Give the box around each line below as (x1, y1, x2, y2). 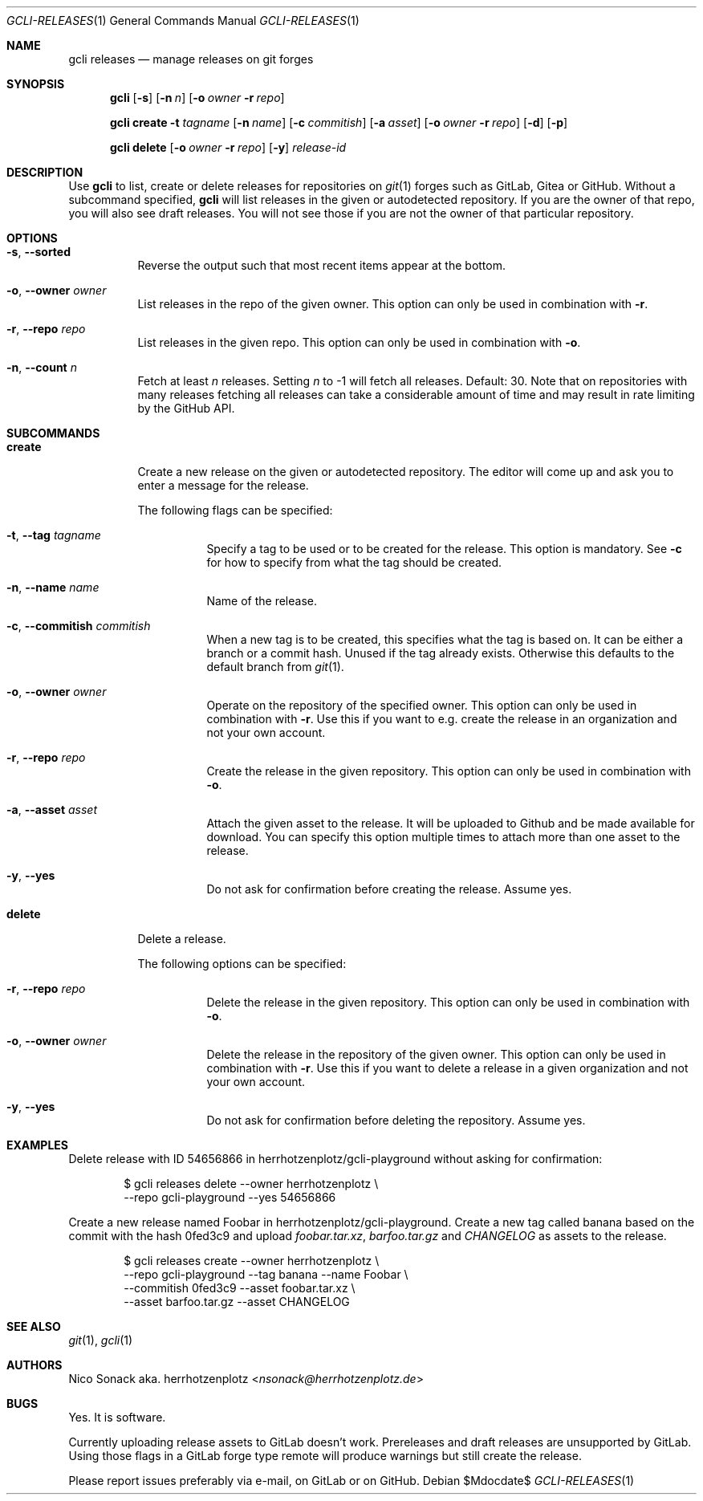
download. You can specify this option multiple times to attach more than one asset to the (206, 830, 681, 844)
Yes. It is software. (68, 1410, 166, 1424)
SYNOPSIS (6, 77, 65, 91)
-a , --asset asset (6, 803, 97, 816)
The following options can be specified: (137, 957, 347, 970)
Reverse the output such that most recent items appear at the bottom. (137, 258, 506, 272)
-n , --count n (6, 360, 77, 374)
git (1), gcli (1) (68, 1333, 133, 1347)
